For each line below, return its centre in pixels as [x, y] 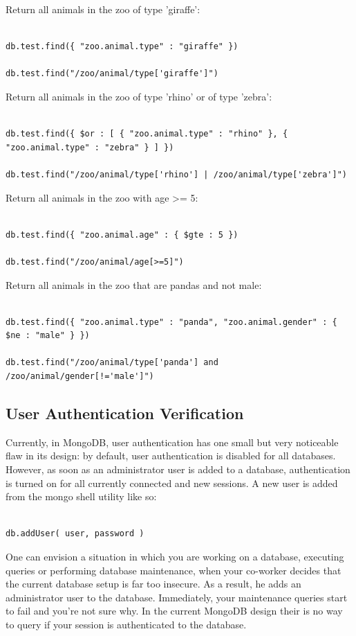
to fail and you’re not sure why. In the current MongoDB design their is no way [174, 611]
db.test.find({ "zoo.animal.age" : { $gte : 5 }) [122, 235]
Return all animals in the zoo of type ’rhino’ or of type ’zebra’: [139, 96]
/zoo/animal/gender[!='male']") [80, 377]
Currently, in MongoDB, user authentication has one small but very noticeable [172, 442]
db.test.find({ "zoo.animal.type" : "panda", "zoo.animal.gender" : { [171, 322]
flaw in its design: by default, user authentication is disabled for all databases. [171, 456]
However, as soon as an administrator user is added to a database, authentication [178, 469]
